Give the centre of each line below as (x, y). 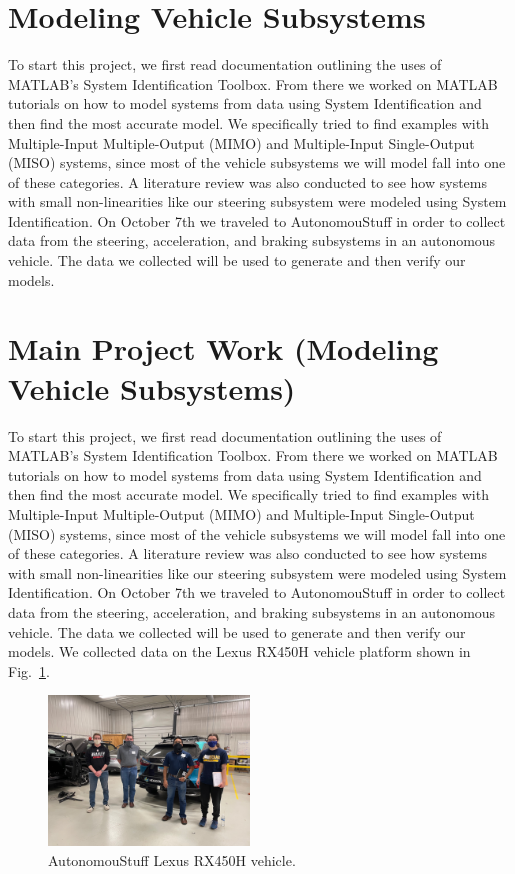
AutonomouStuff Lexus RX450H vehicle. (172, 860)
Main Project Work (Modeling (223, 348)
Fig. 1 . (29, 670)
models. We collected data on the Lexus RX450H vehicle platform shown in (239, 651)
